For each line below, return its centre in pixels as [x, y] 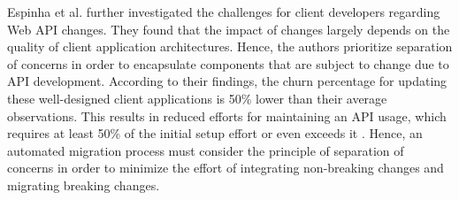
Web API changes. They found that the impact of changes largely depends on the [229, 29]
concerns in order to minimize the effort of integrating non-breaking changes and [226, 168]
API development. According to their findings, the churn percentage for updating [227, 81]
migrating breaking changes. [84, 185]
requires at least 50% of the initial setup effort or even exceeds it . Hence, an [215, 133]
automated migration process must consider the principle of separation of [206, 150]
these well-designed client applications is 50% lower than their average [197, 98]
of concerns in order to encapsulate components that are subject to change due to [228, 63]
